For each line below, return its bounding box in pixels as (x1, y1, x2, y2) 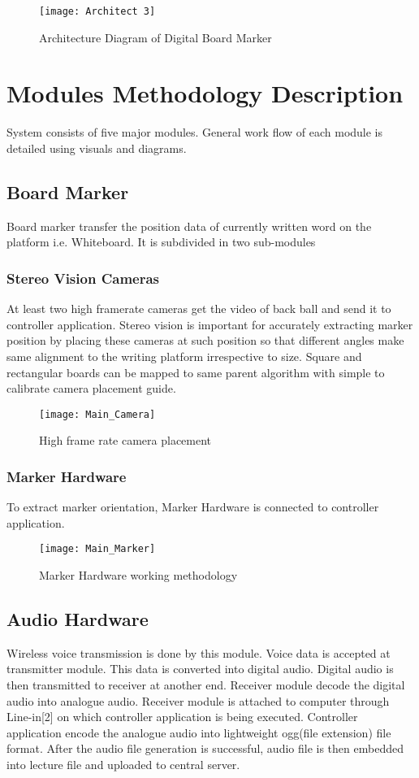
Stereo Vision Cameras (6, 267, 160, 288)
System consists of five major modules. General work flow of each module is (6, 124, 383, 141)
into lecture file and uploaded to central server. (6, 756, 240, 772)
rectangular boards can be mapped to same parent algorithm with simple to (6, 363, 385, 380)
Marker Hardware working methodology (39, 567, 238, 584)
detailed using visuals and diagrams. (6, 139, 187, 156)
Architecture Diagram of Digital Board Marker (39, 28, 272, 46)
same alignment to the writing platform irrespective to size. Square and (6, 347, 362, 364)
